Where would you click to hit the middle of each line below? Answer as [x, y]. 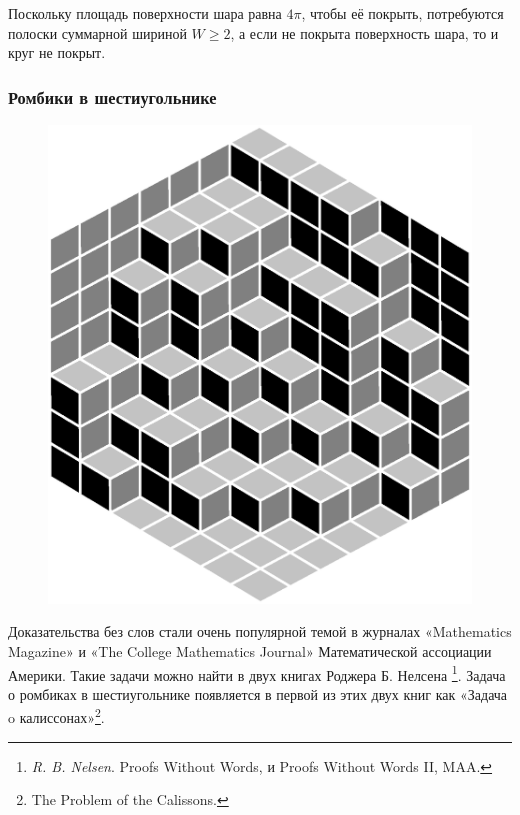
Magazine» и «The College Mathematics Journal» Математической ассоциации [250, 650]
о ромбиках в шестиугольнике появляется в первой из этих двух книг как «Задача [258, 693]
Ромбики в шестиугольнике [112, 96]
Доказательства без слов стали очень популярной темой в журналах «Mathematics [260, 631]
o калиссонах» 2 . [56, 716]
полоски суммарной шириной [97, 32]
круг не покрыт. [57, 52]
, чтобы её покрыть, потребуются [402, 13]
